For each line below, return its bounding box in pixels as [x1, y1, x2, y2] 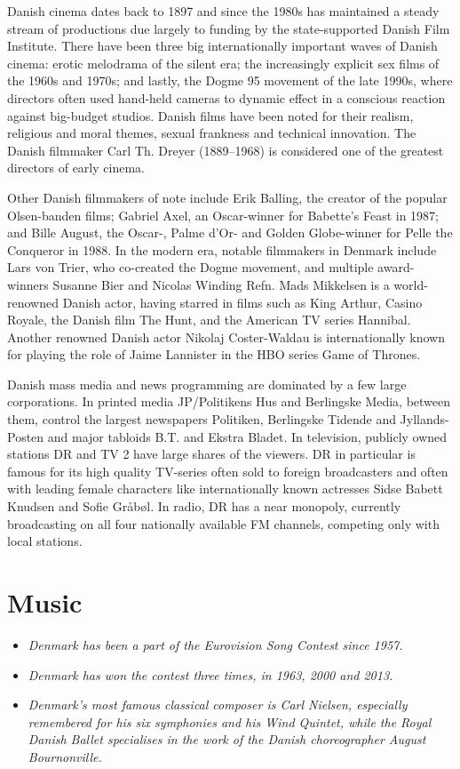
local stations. [7, 532, 83, 550]
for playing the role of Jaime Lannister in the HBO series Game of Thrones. [7, 345, 421, 364]
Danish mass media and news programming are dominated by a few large [7, 374, 407, 393]
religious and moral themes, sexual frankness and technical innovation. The [7, 124, 416, 142]
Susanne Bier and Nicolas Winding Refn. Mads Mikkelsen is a [52, 275, 390, 293]
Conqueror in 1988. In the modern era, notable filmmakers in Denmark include [7, 240, 437, 259]
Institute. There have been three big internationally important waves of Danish [7, 36, 438, 55]
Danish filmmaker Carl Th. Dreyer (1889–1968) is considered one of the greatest [7, 140, 444, 159]
